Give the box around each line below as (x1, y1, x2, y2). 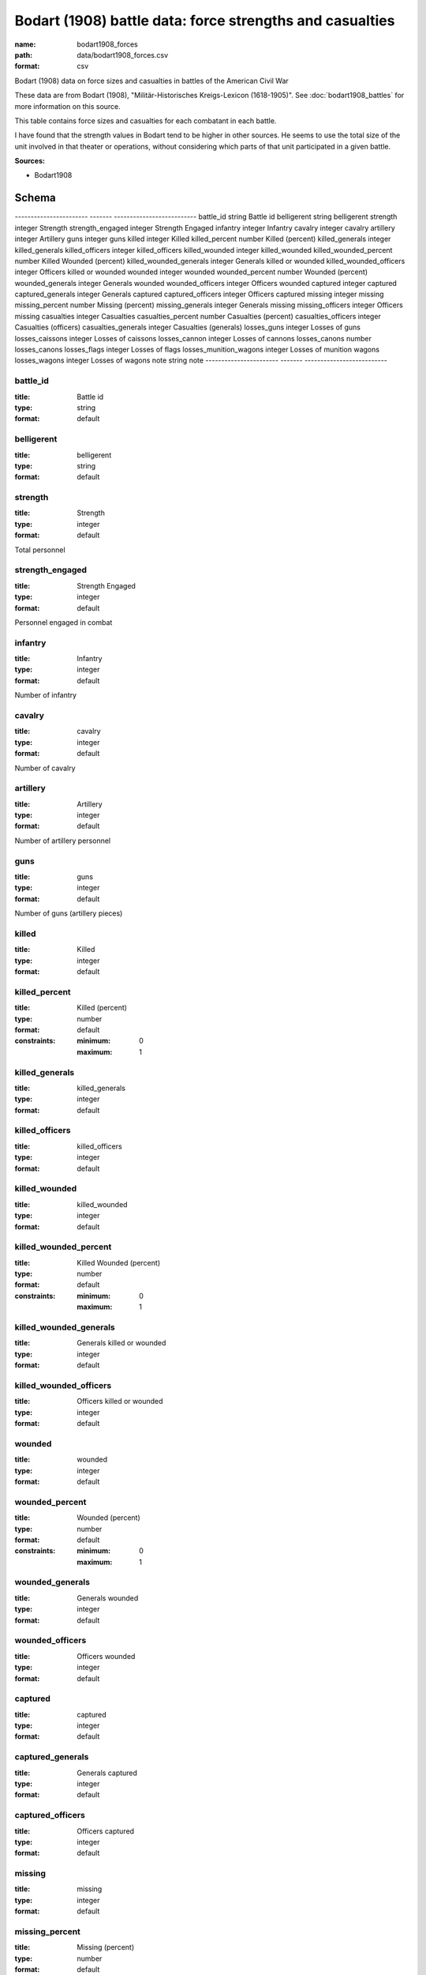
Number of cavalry (14, 763, 76, 773)
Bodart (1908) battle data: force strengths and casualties (14, 12, 395, 29)
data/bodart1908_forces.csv (77, 50, 169, 59)
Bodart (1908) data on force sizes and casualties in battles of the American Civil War (14, 76, 290, 85)
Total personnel (14, 545, 66, 555)
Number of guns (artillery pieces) (14, 908, 123, 918)
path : (14, 50, 33, 59)
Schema (14, 191, 57, 205)
